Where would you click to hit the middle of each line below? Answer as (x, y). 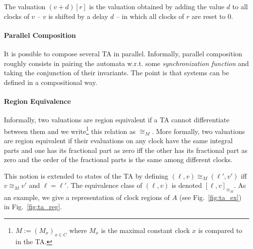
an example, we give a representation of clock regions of (87, 197)
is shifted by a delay (78, 16)
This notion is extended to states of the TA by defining (86, 175)
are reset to (209, 16)
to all (240, 6)
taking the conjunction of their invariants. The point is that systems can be (117, 73)
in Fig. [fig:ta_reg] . (33, 207)
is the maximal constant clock (145, 230)
